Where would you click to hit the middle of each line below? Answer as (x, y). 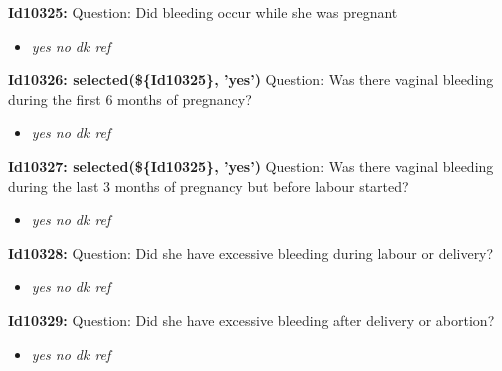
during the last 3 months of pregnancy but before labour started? (208, 185)
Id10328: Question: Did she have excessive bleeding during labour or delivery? (251, 252)
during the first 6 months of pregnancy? (130, 98)
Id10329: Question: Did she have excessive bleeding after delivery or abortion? (251, 319)
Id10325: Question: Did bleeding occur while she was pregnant (203, 12)
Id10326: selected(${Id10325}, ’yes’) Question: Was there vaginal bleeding (251, 79)
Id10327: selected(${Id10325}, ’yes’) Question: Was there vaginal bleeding (251, 165)
